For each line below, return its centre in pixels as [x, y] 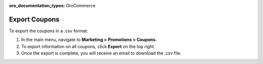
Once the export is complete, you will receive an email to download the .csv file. [101, 53]
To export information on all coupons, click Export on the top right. [88, 46]
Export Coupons [34, 19]
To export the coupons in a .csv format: [48, 31]
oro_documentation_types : [37, 6]
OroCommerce [81, 6]
